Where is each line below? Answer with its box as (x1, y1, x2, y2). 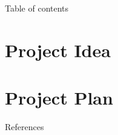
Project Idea (5, 37, 111, 62)
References (5, 120, 44, 133)
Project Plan (5, 85, 113, 110)
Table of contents (5, 2, 69, 14)
